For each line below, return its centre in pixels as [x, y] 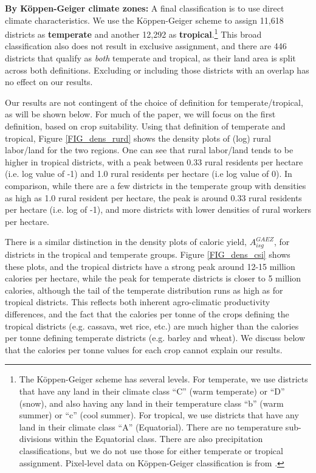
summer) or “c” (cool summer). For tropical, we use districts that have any [159, 415]
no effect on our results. [49, 82]
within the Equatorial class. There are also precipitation [159, 439]
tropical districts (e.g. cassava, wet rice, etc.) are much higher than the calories [152, 326]
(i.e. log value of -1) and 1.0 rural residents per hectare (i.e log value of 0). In [149, 174]
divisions [35, 439]
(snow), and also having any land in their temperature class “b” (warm [151, 403]
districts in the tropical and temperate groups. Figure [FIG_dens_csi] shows [148, 254]
